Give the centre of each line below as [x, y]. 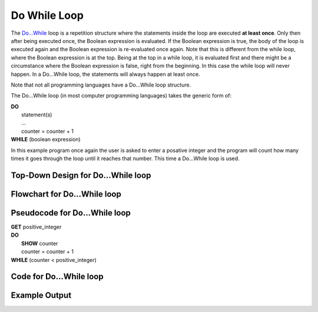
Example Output [41, 295]
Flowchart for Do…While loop [66, 194]
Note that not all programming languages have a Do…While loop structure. [101, 85]
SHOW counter [40, 243]
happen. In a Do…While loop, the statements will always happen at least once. [105, 74]
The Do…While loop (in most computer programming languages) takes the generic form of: [121, 96]
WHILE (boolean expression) [46, 140]
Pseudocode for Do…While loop [71, 213]
